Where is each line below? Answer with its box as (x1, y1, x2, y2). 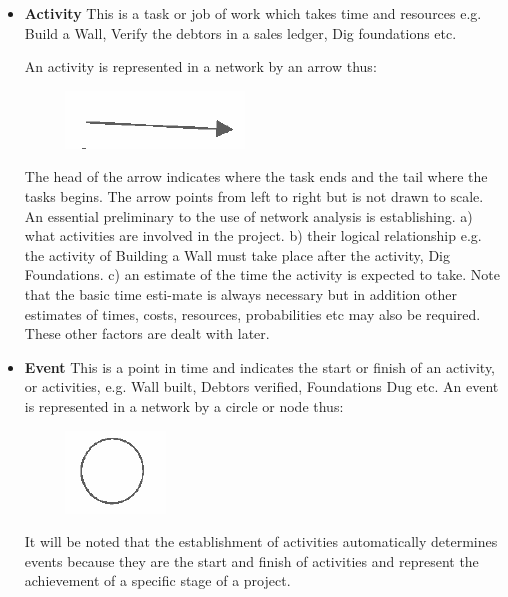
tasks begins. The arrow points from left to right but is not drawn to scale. (24, 185, 484, 206)
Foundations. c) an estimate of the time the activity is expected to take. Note (24, 264, 501, 285)
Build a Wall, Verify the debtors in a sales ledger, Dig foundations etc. (24, 22, 457, 43)
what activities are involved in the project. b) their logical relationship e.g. (24, 225, 482, 246)
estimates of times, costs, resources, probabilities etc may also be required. (24, 303, 481, 324)
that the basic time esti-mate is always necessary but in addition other (24, 283, 457, 304)
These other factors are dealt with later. (24, 323, 270, 344)
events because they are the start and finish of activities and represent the (24, 550, 479, 571)
